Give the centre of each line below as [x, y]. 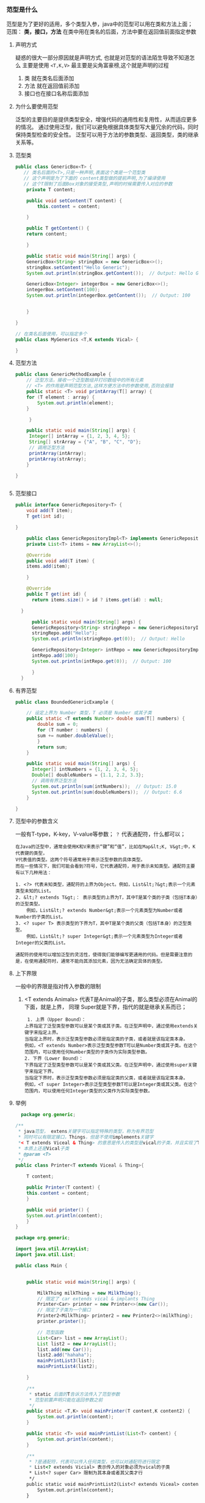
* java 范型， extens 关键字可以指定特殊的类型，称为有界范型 [86, 1132]
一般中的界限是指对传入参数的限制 [58, 987]
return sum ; [52, 747]
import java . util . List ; [45, 1255]
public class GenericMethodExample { [63, 375]
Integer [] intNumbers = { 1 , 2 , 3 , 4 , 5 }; [85, 770]
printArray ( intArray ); [58, 453]
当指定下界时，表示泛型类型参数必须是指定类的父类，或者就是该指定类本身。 [106, 1078]
